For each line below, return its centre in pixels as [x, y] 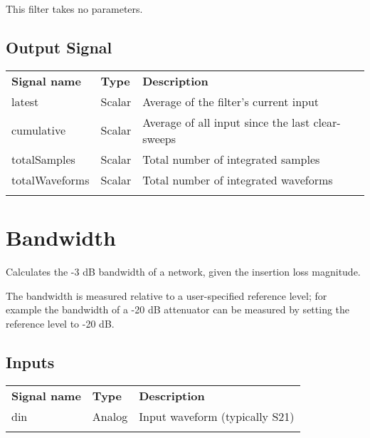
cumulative [39, 130]
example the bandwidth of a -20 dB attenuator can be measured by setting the [178, 309]
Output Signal [59, 47]
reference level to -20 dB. [60, 323]
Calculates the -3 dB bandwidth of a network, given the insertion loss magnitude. [183, 271]
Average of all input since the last [226, 122]
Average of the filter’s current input [231, 101]
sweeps [159, 138]
